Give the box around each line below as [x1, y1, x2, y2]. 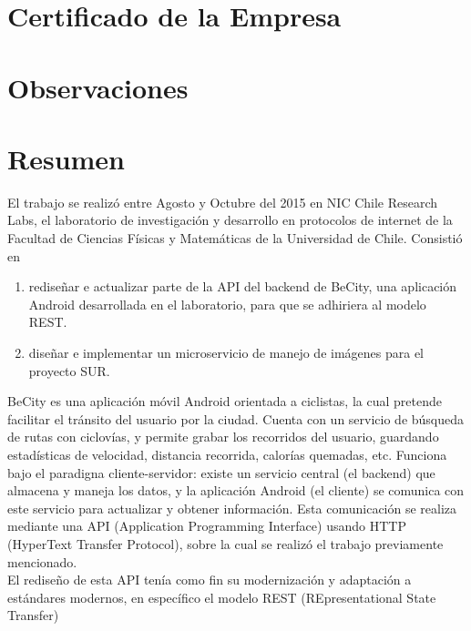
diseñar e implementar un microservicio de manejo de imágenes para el [28, 343, 425, 362]
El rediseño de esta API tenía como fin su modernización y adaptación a [7, 570, 412, 589]
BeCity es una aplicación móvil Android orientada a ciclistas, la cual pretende [7, 392, 442, 411]
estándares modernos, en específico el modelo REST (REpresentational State [7, 587, 436, 606]
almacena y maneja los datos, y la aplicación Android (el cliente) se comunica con [7, 481, 465, 500]
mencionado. [7, 552, 77, 571]
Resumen [7, 139, 125, 177]
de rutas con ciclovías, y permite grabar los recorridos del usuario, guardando [7, 427, 439, 446]
